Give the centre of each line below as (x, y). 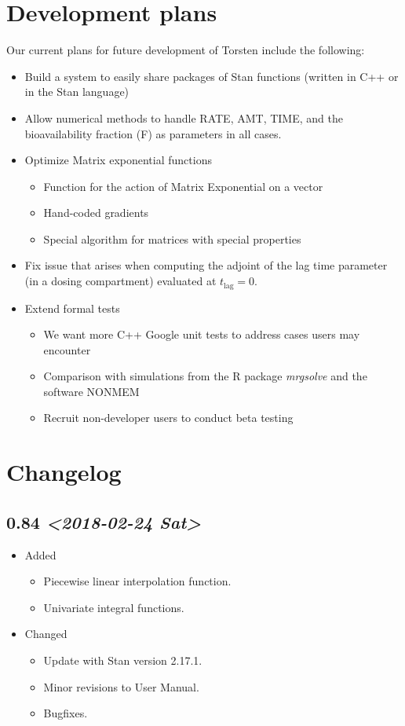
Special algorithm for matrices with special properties (172, 238)
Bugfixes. (66, 713)
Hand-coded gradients (96, 213)
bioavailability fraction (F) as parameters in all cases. (153, 133)
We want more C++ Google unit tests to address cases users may (202, 334)
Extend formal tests (72, 308)
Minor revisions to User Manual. (121, 686)
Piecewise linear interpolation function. (137, 581)
